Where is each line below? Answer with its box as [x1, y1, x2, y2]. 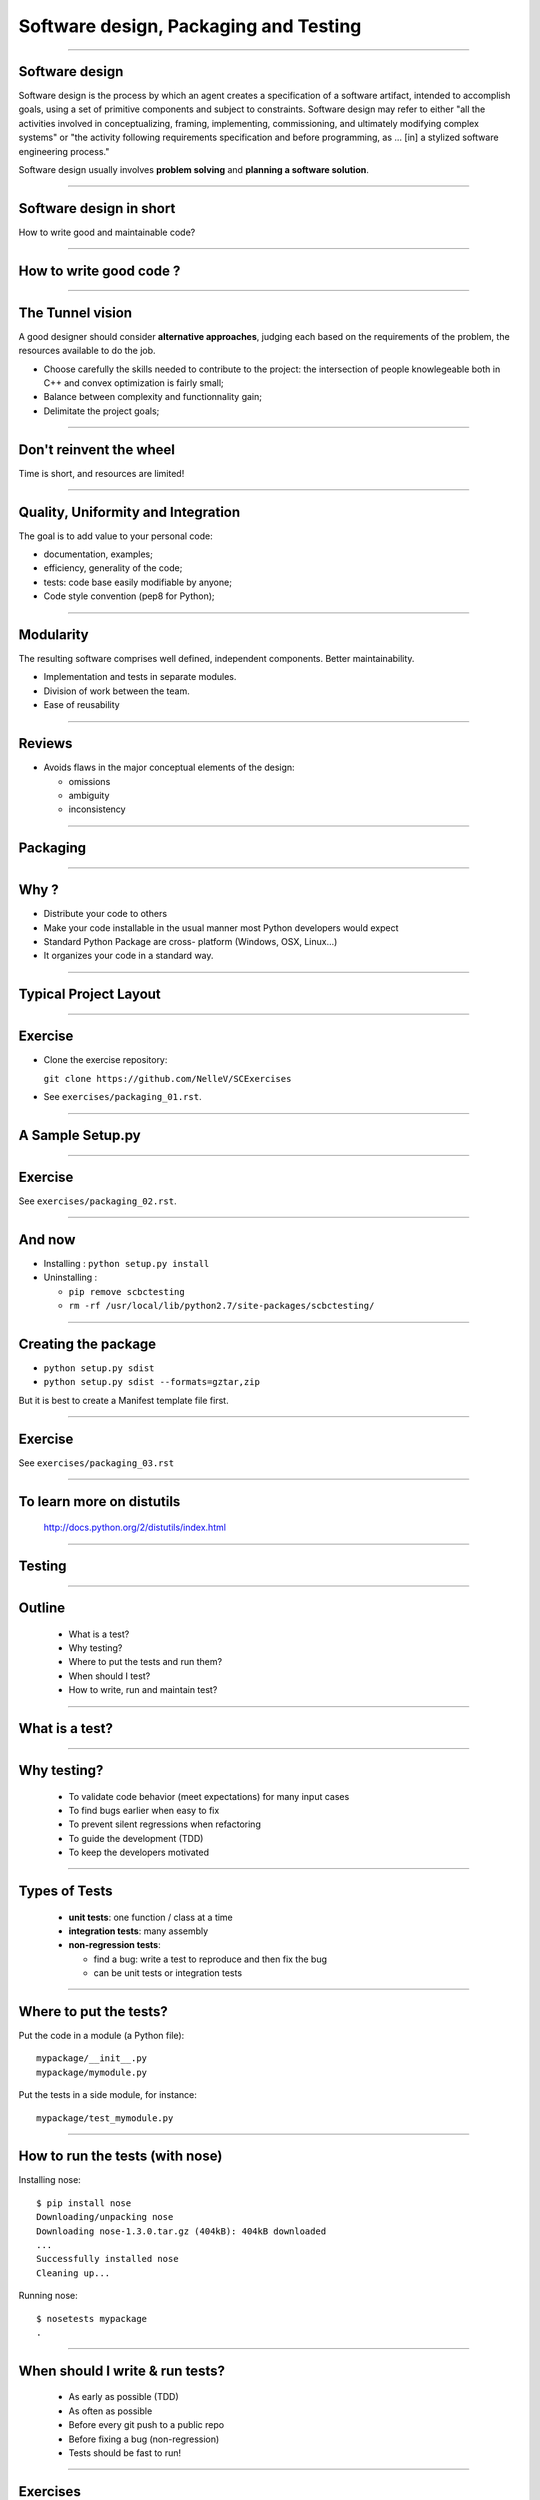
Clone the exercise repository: [43, 1054, 168, 1066]
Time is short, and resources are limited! [18, 467, 185, 479]
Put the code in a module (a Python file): [18, 2029, 185, 2041]
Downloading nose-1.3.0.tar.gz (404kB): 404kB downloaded [36, 2225, 327, 2237]
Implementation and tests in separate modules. [43, 671, 237, 683]
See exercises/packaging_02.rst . [18, 1195, 177, 1207]
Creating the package [18, 1335, 157, 1352]
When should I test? [68, 1670, 151, 1682]
